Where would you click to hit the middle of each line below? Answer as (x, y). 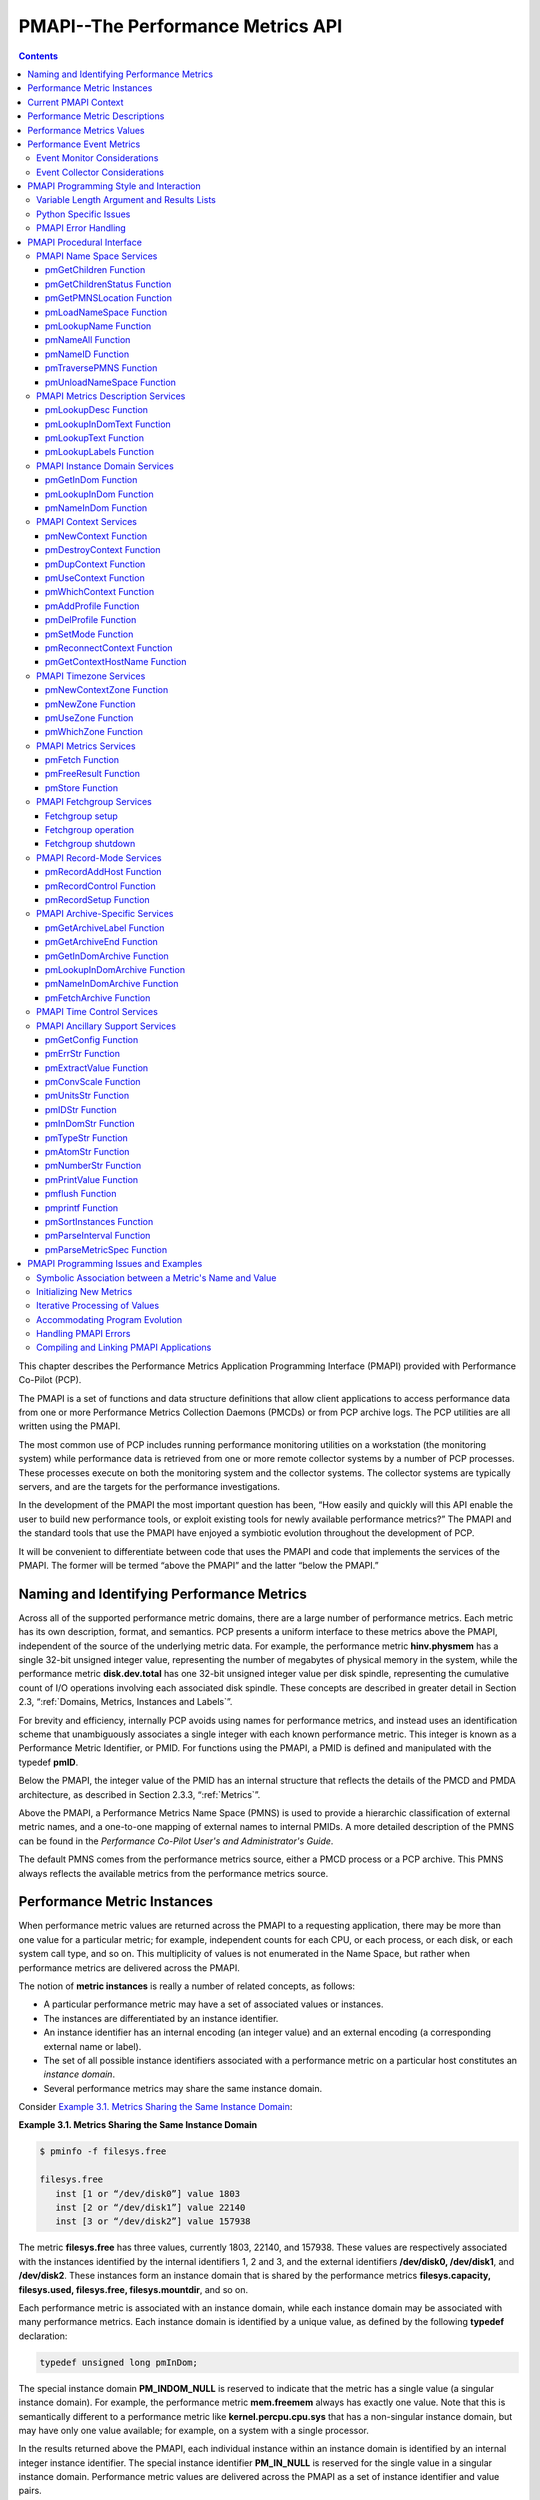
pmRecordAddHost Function (103, 872)
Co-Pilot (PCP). (50, 1380)
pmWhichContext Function (100, 592)
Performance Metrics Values (86, 130)
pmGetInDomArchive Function (107, 956)
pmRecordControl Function (101, 886)
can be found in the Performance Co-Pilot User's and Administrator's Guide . (176, 1841)
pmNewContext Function (96, 536)
